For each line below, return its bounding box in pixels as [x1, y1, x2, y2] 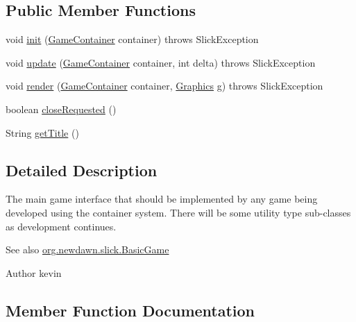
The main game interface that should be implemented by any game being [6, 192, 318, 206]
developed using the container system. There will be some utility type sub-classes [6, 205, 351, 219]
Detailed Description [6, 159, 158, 180]
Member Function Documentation [6, 299, 255, 321]
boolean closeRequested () [6, 101, 117, 116]
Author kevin [6, 265, 62, 280]
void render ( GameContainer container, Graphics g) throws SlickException [6, 78, 323, 93]
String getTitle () [6, 125, 79, 139]
